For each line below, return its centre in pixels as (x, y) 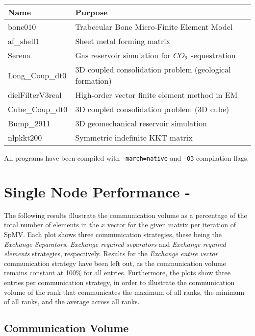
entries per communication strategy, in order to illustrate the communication (119, 282)
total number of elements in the (51, 225)
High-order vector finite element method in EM (156, 95)
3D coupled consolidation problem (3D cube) (152, 109)
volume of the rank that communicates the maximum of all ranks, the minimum (124, 292)
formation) (93, 81)
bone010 (22, 27)
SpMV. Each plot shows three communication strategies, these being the (113, 234)
